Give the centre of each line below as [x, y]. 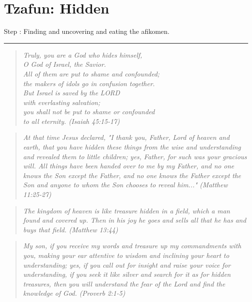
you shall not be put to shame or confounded [89, 112]
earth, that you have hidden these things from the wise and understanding [132, 147]
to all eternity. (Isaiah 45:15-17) [71, 121]
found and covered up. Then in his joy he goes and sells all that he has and [134, 220]
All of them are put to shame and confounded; [91, 73]
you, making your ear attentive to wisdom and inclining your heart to [126, 255]
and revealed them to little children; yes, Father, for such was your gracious [135, 156]
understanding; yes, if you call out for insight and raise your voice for [127, 264]
